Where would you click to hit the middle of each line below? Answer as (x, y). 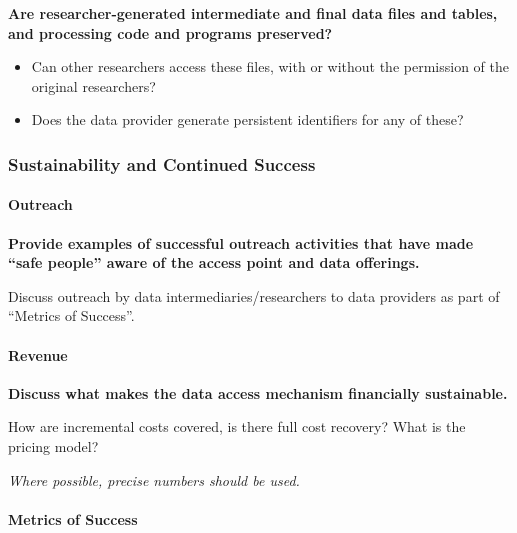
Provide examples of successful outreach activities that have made (241, 242)
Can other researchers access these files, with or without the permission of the (270, 66)
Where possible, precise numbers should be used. (154, 479)
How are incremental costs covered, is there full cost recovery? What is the (237, 426)
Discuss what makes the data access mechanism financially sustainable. (258, 392)
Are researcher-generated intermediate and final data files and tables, (253, 13)
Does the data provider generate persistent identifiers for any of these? (247, 119)
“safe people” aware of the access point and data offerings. (214, 262)
